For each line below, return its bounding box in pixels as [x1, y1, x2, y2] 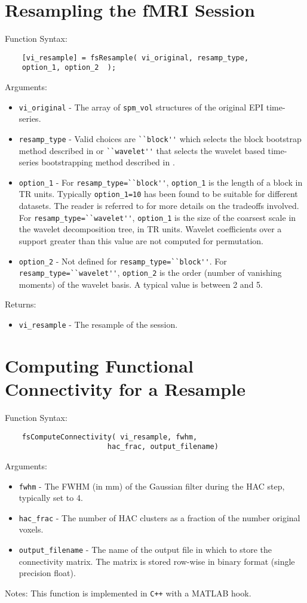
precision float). [19, 567, 76, 579]
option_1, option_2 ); [22, 63, 116, 72]
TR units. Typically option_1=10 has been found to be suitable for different [19, 187, 298, 200]
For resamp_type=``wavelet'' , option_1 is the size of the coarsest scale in [19, 211, 296, 223]
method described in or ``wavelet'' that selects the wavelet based [19, 144, 265, 156]
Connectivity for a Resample [5, 377, 245, 401]
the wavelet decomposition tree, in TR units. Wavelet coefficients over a [19, 223, 282, 235]
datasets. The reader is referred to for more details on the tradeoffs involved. [19, 199, 299, 212]
